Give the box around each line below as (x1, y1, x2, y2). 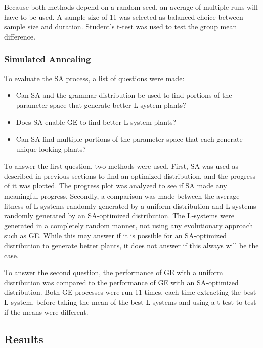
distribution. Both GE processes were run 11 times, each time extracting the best (4, 287, 256, 297)
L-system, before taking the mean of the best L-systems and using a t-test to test (4, 296, 256, 307)
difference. (4, 31, 35, 42)
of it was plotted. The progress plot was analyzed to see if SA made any (4, 180, 227, 191)
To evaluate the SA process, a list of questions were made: (4, 72, 185, 83)
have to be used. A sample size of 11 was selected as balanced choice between (4, 11, 243, 22)
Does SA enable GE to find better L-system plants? (16, 117, 177, 127)
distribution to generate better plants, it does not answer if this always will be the (4, 240, 259, 250)
